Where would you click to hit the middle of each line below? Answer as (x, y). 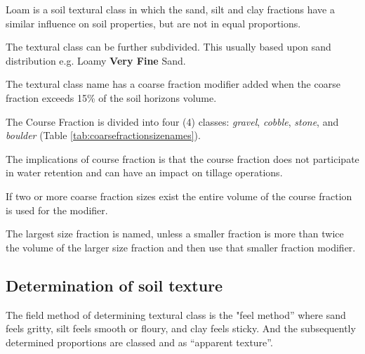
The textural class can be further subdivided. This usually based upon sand (168, 47)
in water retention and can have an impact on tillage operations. (144, 172)
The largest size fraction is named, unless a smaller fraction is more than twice (175, 234)
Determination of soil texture (114, 285)
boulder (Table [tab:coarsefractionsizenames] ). (103, 135)
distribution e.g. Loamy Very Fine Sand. (96, 60)
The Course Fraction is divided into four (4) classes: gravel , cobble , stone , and (172, 121)
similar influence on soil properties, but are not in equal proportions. (153, 23)
